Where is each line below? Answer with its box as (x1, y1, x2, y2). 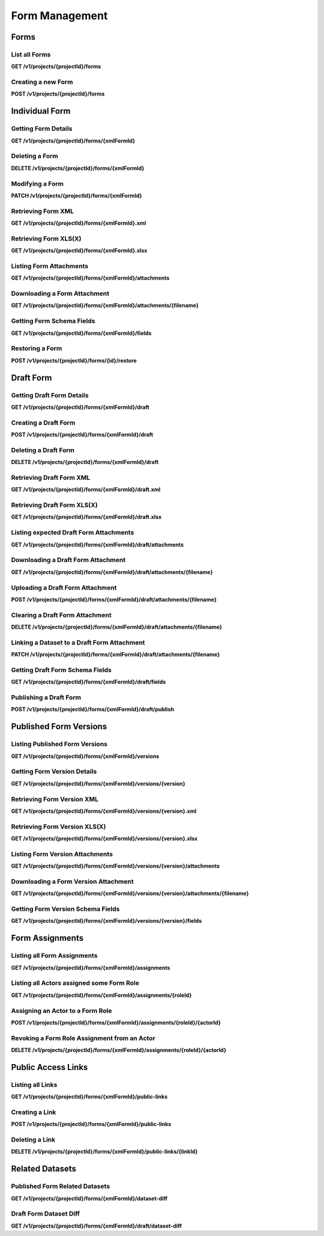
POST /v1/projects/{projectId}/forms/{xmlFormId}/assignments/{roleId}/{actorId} (11, 1019, 221, 1026)
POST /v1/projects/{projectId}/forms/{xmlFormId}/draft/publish (11, 706, 174, 713)
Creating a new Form (11, 78, 73, 87)
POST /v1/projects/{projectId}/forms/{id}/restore (11, 356, 137, 364)
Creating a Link (11, 1108, 56, 1116)
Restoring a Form (11, 344, 62, 353)
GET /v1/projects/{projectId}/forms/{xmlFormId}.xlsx (11, 247, 148, 254)
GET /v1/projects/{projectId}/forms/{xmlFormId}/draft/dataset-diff (11, 1222, 182, 1229)
